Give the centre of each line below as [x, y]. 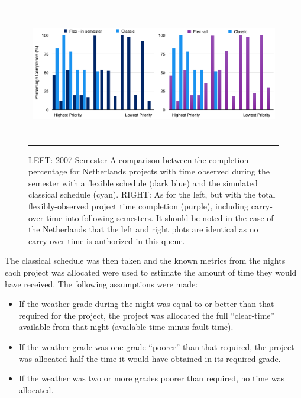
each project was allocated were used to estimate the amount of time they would [151, 272]
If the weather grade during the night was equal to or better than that [146, 304]
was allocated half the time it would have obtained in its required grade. [150, 358]
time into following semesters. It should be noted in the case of [160, 217]
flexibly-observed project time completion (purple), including [139, 206]
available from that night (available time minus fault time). [126, 327]
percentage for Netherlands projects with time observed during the [149, 171]
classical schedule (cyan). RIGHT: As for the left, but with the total [152, 194]
